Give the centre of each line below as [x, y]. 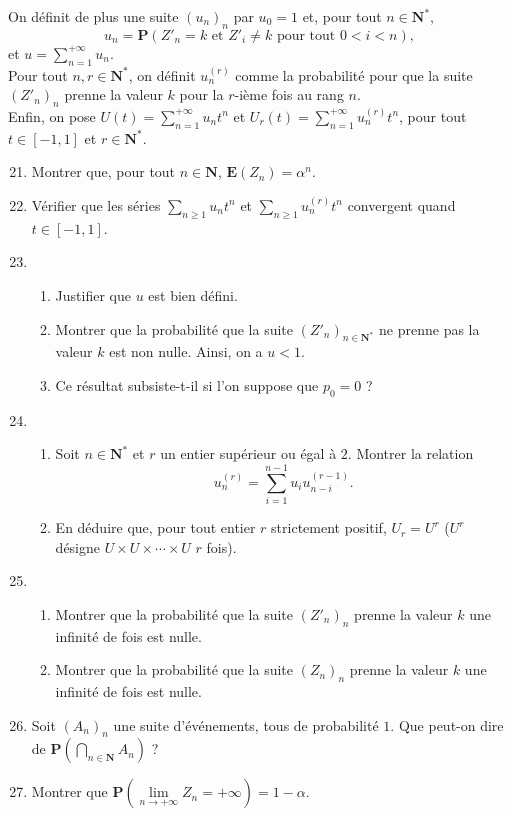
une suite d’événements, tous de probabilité [246, 724]
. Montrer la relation [410, 453]
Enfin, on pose [52, 115]
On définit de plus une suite [93, 16]
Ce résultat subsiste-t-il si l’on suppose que [187, 384]
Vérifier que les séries [96, 204]
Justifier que [93, 294]
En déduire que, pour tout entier [155, 527]
